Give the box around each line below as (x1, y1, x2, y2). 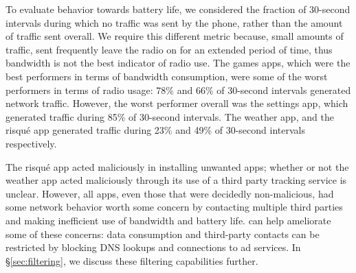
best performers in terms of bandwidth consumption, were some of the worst (5, 69, 328, 83)
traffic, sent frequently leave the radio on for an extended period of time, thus (5, 42, 333, 56)
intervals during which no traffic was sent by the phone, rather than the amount (5, 15, 343, 29)
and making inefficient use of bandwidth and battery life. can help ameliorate (5, 213, 331, 227)
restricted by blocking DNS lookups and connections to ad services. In (5, 240, 301, 254)
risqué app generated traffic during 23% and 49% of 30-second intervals (5, 123, 305, 137)
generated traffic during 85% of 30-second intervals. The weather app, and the (5, 109, 334, 123)
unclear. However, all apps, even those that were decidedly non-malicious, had (5, 186, 334, 200)
